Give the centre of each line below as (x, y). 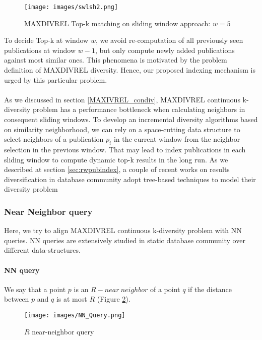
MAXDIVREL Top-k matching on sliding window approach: (117, 23)
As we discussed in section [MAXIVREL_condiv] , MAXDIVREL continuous (122, 99)
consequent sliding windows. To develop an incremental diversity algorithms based (131, 119)
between (17, 299)
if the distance (210, 289)
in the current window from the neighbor (177, 139)
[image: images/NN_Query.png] (75, 315)
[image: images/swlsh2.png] (71, 7)
